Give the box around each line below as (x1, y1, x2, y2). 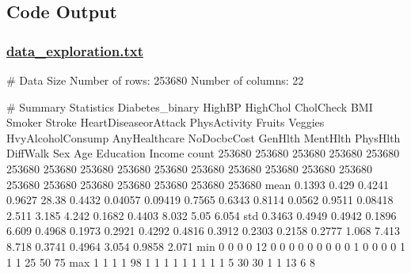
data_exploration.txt (6, 40, 143, 60)
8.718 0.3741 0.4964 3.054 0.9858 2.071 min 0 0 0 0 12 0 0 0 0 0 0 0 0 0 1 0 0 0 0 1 (6, 237, 405, 254)
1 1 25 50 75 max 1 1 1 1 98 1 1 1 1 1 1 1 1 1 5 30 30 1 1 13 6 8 (6, 253, 315, 270)
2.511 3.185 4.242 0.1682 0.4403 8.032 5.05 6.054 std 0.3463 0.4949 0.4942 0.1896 (6, 207, 397, 223)
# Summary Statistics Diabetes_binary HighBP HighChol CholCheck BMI (6, 98, 373, 115)
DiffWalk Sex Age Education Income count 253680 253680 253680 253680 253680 (6, 145, 400, 161)
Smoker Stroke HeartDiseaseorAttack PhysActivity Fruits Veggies (6, 114, 325, 131)
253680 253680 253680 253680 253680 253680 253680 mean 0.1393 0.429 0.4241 (6, 176, 389, 192)
